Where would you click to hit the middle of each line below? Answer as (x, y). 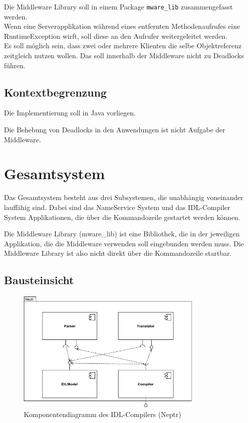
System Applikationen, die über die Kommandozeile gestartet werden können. (122, 217)
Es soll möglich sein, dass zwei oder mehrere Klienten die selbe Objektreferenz (123, 46)
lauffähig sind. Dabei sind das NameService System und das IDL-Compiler (117, 207)
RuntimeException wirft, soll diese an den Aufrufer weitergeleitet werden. (116, 36)
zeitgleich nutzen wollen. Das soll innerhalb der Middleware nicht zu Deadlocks (124, 55)
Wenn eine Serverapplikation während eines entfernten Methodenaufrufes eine (122, 26)
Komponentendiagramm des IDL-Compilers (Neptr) (103, 414)
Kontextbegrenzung (55, 92)
